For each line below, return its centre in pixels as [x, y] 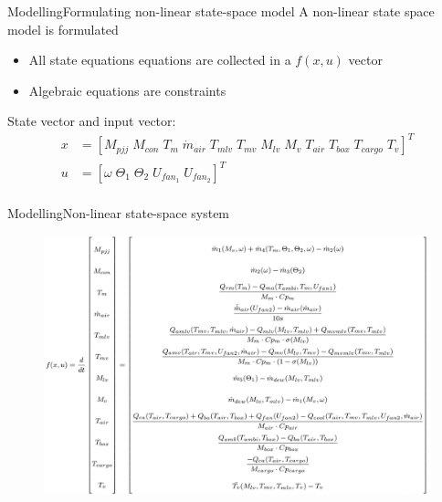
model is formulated [63, 29]
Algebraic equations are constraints [127, 90]
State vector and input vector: [92, 121]
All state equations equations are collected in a [160, 60]
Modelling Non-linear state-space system [119, 213]
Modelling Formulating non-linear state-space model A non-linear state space [221, 11]
